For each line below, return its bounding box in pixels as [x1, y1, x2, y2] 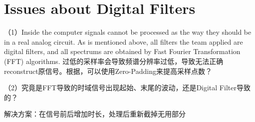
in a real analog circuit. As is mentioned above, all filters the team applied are [4, 36, 243, 47]
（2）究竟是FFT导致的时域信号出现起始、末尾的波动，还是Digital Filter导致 [4, 82, 251, 93]
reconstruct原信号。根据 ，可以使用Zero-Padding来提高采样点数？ [4, 65, 212, 76]
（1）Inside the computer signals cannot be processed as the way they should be [4, 27, 252, 37]
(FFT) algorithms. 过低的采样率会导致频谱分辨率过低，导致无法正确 [4, 56, 224, 66]
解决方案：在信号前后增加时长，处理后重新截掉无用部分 [4, 109, 186, 119]
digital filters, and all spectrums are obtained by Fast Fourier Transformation [4, 46, 241, 57]
